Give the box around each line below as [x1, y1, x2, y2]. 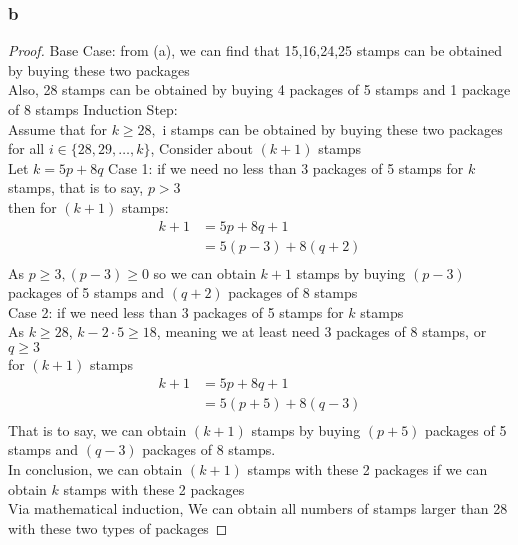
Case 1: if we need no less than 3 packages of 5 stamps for [108, 157, 464, 178]
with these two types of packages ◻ [8, 517, 228, 538]
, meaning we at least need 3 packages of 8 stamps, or [156, 321, 487, 342]
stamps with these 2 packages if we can [247, 458, 488, 479]
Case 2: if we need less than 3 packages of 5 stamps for [8, 301, 344, 322]
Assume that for [8, 118, 107, 139]
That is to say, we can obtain [8, 419, 187, 440]
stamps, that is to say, [8, 177, 144, 198]
